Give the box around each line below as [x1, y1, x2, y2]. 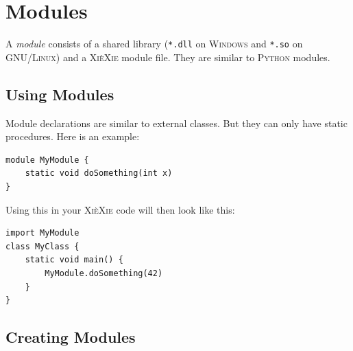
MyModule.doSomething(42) [45, 268, 163, 278]
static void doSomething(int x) [25, 168, 173, 179]
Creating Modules [5, 326, 136, 348]
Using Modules [5, 83, 114, 104]
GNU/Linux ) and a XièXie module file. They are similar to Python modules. [5, 49, 330, 64]
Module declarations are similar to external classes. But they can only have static [5, 115, 348, 130]
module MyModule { [5, 155, 89, 165]
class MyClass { [5, 241, 80, 251]
